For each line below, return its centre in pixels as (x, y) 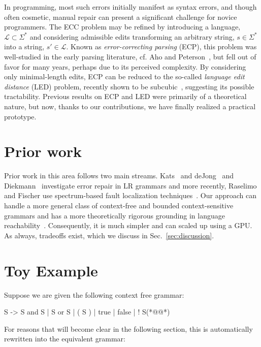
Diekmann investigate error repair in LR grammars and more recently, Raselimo (130, 185)
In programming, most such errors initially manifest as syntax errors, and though (130, 7)
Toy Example (51, 270)
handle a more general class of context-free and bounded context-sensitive (119, 206)
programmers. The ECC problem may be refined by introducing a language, (122, 27)
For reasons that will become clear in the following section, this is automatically (128, 328)
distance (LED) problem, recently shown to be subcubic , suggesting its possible (129, 86)
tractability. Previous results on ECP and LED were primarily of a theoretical (125, 96)
